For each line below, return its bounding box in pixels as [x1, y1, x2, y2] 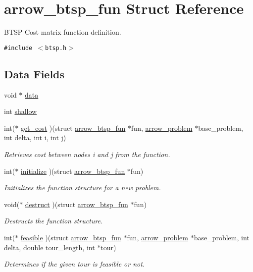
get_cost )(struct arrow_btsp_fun [20, 122, 126, 133]
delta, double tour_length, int [4, 242, 95, 252]
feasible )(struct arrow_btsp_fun [20, 232, 121, 242]
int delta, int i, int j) [4, 132, 66, 143]
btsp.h [45, 44, 67, 52]
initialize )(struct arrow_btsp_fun [20, 165, 125, 176]
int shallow [4, 106, 37, 116]
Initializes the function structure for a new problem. [4, 182, 161, 193]
